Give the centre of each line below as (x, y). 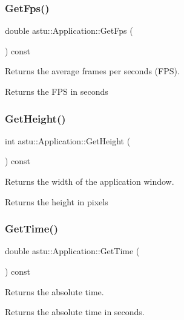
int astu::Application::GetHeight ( (68, 140)
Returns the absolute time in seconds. (75, 312)
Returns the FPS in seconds (57, 91)
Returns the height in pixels (57, 201)
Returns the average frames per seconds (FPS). (92, 71)
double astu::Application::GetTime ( (72, 251)
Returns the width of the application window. (90, 181)
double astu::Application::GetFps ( (69, 30)
